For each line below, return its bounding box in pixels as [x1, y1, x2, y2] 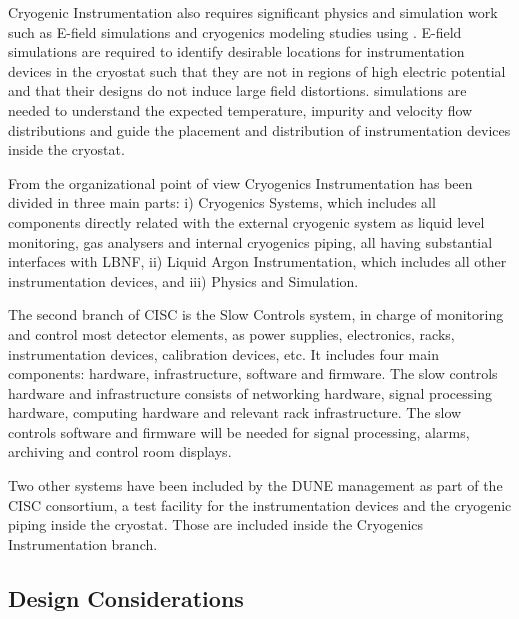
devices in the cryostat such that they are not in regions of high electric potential [8, 60, 506, 81]
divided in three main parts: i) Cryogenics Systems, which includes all [8, 192, 436, 213]
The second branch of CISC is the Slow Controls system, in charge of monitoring [8, 304, 504, 325]
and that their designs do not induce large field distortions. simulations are [8, 80, 467, 101]
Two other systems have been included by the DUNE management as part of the [8, 475, 503, 496]
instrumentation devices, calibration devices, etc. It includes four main [8, 343, 439, 364]
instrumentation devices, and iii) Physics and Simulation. [8, 270, 359, 291]
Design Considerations [8, 582, 244, 613]
